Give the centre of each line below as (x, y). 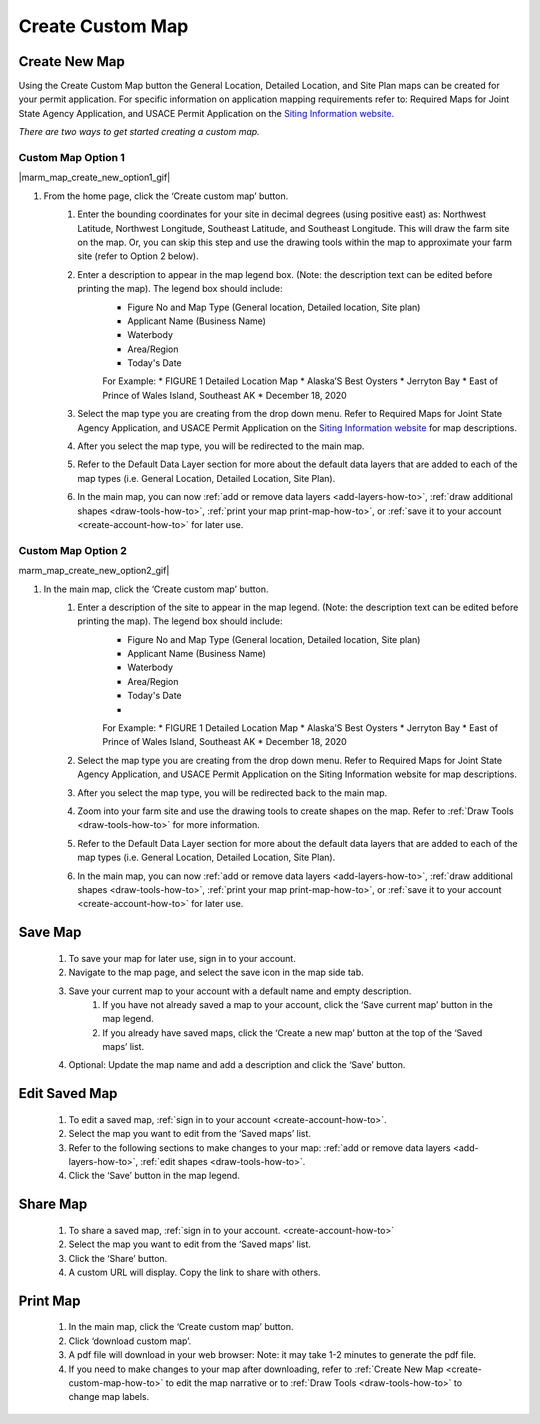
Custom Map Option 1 (71, 157)
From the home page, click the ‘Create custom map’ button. (166, 196)
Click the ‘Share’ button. (118, 1258)
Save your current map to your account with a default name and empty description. (240, 991)
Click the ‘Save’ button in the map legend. (154, 1176)
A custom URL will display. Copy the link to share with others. (194, 1272)
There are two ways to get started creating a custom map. (139, 132)
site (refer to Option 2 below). (138, 256)
